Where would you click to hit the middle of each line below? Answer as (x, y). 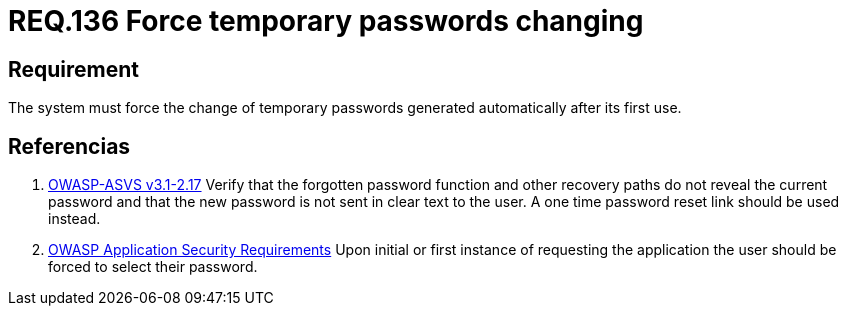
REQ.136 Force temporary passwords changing (326, 21)
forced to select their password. (153, 267)
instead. (74, 219)
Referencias (69, 146)
